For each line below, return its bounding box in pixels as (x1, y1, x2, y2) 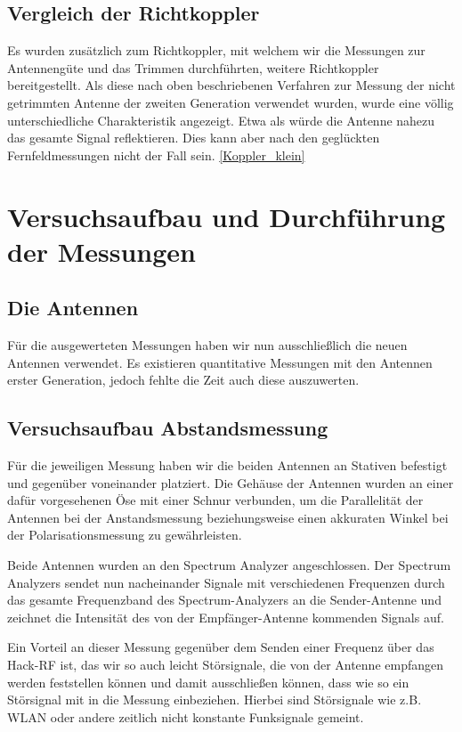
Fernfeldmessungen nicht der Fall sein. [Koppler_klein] (7, 145, 305, 164)
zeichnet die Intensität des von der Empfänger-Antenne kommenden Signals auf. (7, 607, 444, 626)
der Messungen (7, 232, 196, 269)
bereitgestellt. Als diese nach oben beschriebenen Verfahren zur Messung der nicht (7, 76, 456, 94)
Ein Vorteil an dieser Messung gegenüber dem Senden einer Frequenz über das (7, 638, 434, 656)
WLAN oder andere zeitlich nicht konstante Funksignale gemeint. (7, 707, 364, 726)
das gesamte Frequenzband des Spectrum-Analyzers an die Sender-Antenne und (7, 590, 442, 609)
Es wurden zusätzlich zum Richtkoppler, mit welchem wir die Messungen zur (7, 41, 426, 60)
